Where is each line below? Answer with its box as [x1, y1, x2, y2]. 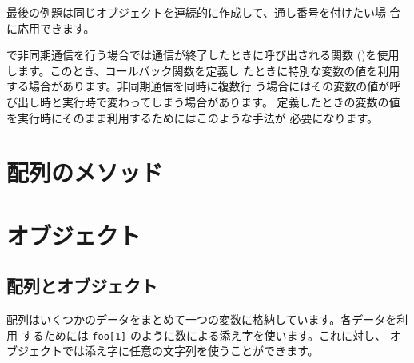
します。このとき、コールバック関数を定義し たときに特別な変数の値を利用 [6, 62, 400, 78]
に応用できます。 [6, 19, 95, 36]
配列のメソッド [6, 156, 164, 189]
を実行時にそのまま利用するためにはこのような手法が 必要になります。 [6, 109, 378, 126]
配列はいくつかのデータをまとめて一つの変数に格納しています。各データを [6, 311, 397, 328]
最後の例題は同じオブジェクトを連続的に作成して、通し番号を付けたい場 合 [6, 4, 401, 20]
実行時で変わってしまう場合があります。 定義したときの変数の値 [62, 93, 400, 110]
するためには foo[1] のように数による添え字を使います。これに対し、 [21, 326, 387, 343]
